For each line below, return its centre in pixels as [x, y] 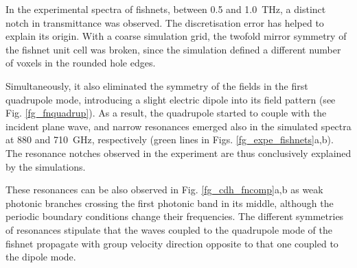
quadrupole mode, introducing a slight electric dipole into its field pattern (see [171, 99]
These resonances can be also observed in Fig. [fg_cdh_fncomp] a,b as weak [164, 190]
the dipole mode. [41, 257]
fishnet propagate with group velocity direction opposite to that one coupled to [172, 243]
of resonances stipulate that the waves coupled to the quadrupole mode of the [169, 229]
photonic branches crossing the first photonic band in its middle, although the [170, 203]
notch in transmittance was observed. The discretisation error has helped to [165, 22]
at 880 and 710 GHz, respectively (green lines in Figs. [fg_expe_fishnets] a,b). [170, 139]
